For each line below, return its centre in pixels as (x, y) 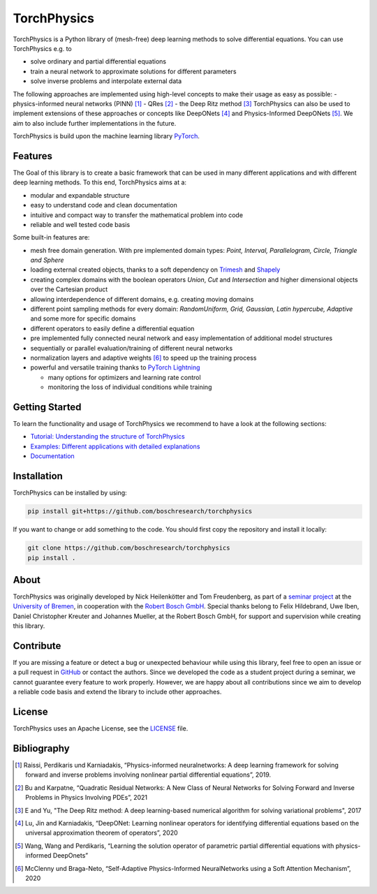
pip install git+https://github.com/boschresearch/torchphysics (140, 511)
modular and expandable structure (80, 195)
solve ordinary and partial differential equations (98, 61)
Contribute (37, 646)
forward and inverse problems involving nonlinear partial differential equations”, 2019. (148, 775)
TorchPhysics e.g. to (43, 48)
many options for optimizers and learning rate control (125, 377)
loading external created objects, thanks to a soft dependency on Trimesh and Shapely (155, 270)
